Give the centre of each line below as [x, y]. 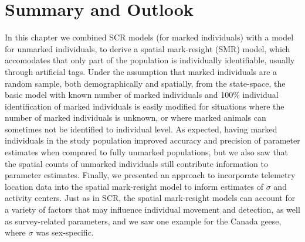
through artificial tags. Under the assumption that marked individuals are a [141, 71]
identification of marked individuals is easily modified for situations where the [145, 106]
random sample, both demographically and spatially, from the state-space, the [145, 83]
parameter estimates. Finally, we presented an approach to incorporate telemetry [150, 175]
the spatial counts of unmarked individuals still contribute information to [136, 163]
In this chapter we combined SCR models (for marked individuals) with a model [149, 37]
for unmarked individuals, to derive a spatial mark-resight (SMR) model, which [148, 48]
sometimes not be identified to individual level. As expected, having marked [141, 129]
